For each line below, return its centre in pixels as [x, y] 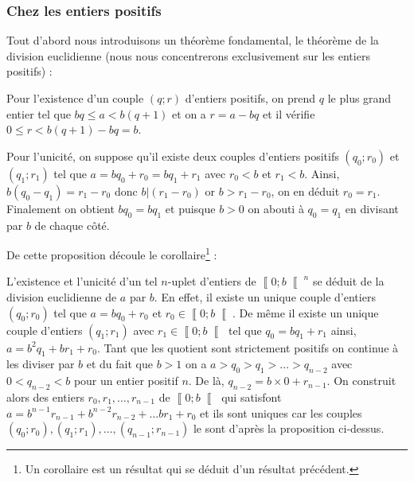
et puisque [190, 208]
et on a [189, 113]
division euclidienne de [62, 297]
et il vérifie [289, 113]
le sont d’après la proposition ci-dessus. [289, 428]
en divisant [372, 208]
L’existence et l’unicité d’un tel [82, 281]
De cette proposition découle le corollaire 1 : [112, 253]
